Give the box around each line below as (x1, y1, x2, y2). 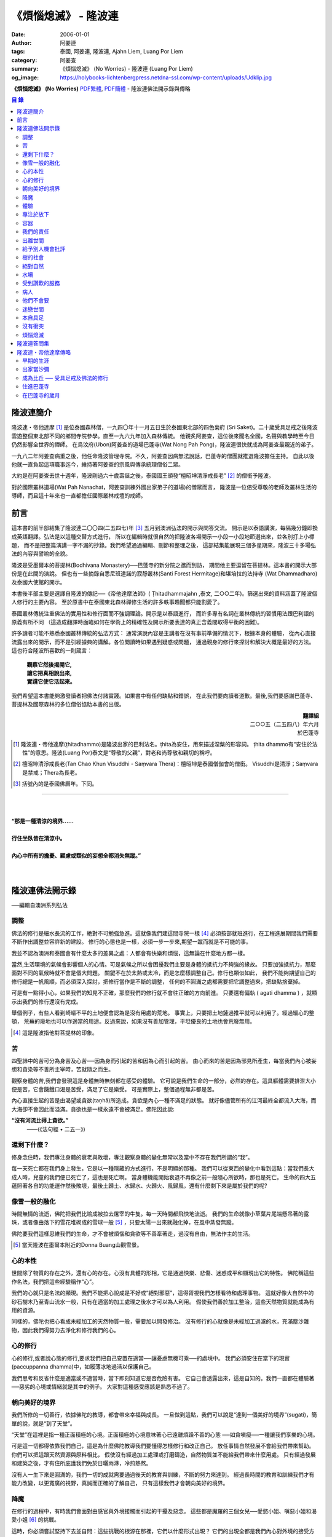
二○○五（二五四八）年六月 (250, 720, 319, 728)
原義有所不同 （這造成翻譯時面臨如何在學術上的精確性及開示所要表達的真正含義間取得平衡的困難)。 (11, 618, 263, 626)
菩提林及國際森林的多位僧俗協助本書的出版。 (11, 701, 125, 708)
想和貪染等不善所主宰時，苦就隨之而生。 (11, 1065, 114, 1073)
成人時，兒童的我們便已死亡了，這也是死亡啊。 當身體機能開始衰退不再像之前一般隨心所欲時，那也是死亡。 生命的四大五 (11, 1173, 316, 1180)
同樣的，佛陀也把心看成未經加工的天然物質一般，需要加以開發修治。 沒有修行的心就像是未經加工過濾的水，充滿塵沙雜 (11, 1318, 309, 1325)
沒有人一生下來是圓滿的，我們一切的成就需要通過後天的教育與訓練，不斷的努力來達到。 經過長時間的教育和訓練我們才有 (11, 1471, 315, 1478)
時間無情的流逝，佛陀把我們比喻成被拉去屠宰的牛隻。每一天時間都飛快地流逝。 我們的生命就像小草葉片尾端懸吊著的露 (11, 1210, 309, 1217)
